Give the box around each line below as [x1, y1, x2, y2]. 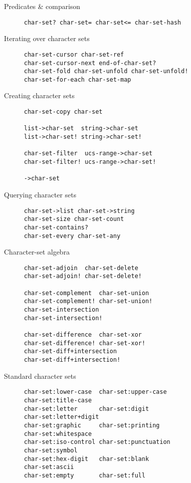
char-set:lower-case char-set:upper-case [24, 388, 167, 396]
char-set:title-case [24, 396, 92, 404]
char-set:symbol [24, 446, 78, 454]
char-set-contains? [24, 223, 88, 231]
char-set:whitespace [24, 430, 92, 437]
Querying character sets [4, 189, 76, 199]
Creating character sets [4, 90, 75, 101]
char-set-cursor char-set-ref [24, 51, 124, 58]
